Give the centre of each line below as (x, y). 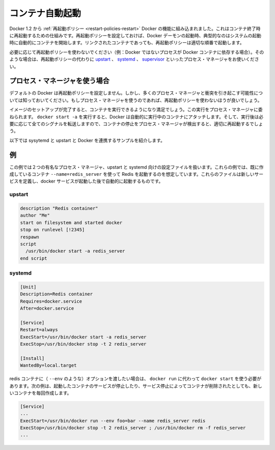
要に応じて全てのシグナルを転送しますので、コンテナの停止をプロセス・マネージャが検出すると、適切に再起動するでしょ (136, 124)
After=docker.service (47, 309)
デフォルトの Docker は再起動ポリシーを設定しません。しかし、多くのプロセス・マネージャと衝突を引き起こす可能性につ (136, 93)
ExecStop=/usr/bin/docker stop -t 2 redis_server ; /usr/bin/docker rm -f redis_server (133, 428)
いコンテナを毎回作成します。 (40, 393)
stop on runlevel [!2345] (52, 230)
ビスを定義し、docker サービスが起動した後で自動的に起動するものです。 (86, 181)
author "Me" (35, 216)
